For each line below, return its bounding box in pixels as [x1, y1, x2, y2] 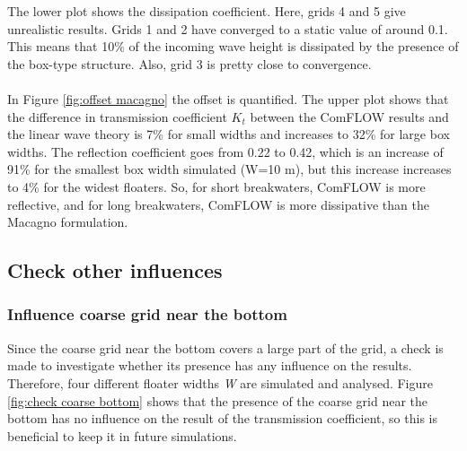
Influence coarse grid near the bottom [7, 303, 287, 325]
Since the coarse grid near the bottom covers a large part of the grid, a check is [7, 338, 444, 357]
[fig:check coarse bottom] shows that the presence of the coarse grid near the [7, 391, 427, 410]
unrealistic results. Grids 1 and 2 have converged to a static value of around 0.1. [7, 19, 448, 38]
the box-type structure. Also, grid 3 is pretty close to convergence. [7, 54, 372, 73]
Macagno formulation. [7, 212, 128, 231]
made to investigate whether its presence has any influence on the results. [7, 356, 412, 375]
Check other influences [7, 256, 223, 284]
